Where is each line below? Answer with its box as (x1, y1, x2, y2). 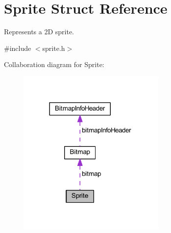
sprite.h (42, 43, 65, 53)
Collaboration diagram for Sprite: (4, 59, 104, 70)
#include (4, 43, 31, 53)
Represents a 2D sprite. (4, 26, 74, 37)
